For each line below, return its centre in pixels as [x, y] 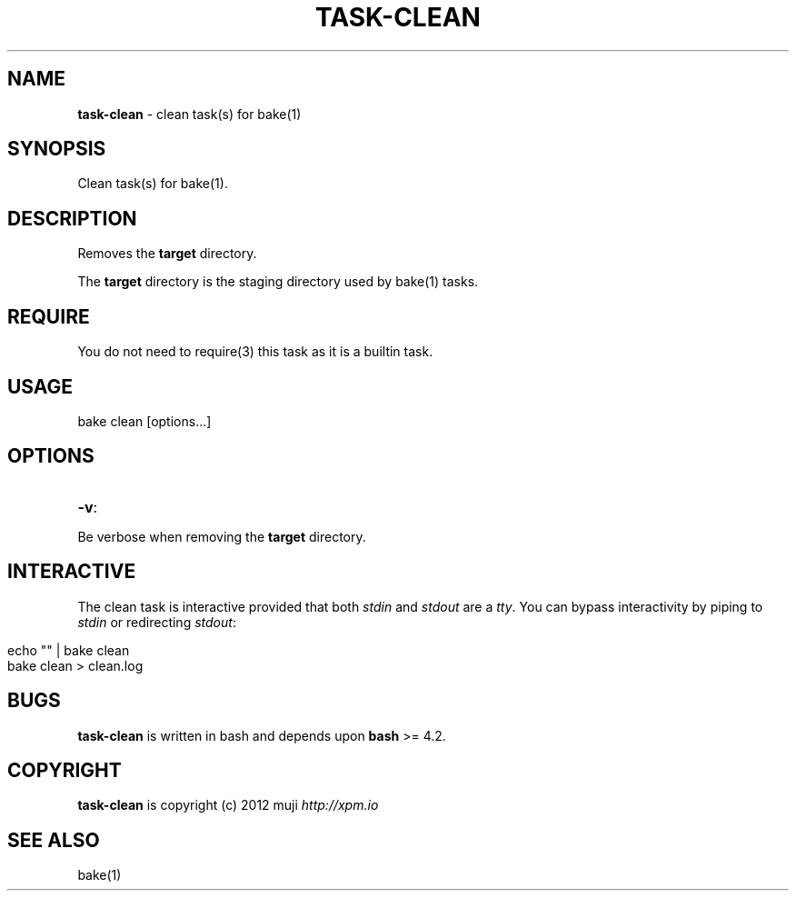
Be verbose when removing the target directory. [222, 536]
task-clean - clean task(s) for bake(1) [189, 114]
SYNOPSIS [57, 149]
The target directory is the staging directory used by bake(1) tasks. [278, 282]
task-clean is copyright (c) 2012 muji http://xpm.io [228, 805]
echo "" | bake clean [69, 650]
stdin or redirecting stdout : [157, 622]
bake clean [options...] [144, 421]
